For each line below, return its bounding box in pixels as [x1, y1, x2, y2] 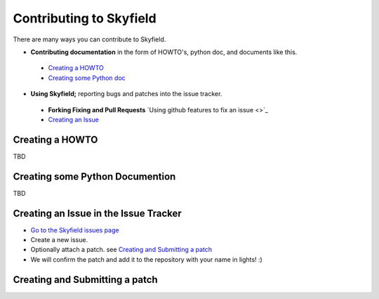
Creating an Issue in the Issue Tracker [13, 207, 182, 219]
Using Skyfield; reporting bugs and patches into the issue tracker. [30, 90, 222, 98]
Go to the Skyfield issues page [30, 225, 119, 234]
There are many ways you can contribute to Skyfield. [13, 35, 166, 44]
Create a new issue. [30, 236, 88, 244]
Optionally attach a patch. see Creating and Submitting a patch [30, 246, 213, 254]
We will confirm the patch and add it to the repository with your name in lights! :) [30, 255, 262, 263]
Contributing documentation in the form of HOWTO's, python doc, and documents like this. [30, 48, 298, 56]
